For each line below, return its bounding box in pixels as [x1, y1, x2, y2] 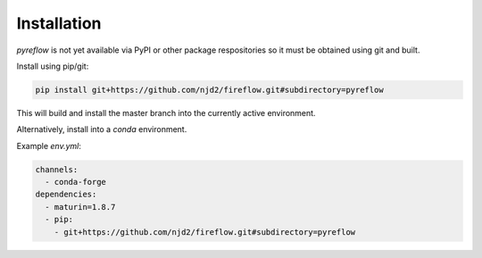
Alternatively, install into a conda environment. [16, 124, 187, 135]
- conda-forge [45, 177, 107, 187]
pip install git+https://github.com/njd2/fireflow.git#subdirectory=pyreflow [35, 85, 384, 95]
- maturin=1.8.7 [45, 202, 116, 212]
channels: [35, 164, 79, 174]
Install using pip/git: [16, 61, 89, 71]
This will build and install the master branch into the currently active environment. [16, 107, 316, 118]
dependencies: [35, 189, 97, 200]
